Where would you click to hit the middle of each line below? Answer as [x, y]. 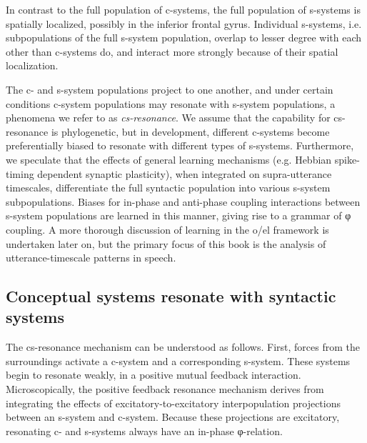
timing [20, 173]
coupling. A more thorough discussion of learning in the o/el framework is [167, 229]
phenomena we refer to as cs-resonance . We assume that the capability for [168, 118]
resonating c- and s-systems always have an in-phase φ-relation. [144, 430]
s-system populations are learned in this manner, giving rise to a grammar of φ [179, 215]
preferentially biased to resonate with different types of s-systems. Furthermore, [180, 145]
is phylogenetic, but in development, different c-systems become [190, 131]
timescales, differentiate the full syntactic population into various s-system [168, 188]
